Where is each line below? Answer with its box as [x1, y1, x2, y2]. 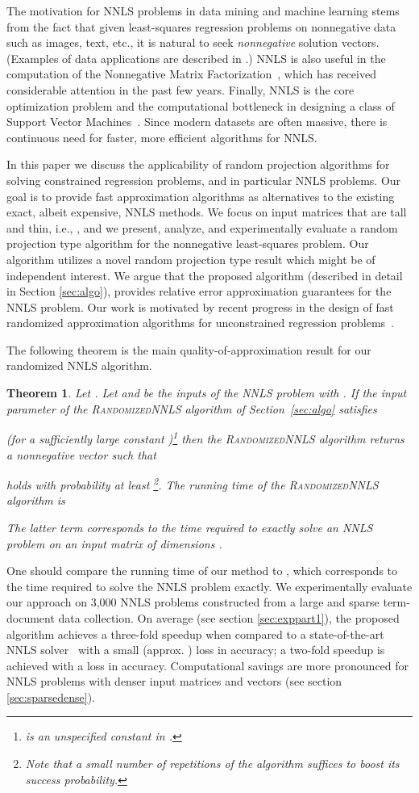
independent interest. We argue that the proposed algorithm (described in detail [6, 266, 403, 283]
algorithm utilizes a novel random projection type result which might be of [6, 250, 375, 267]
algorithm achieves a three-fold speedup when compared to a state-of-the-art [6, 625, 384, 642]
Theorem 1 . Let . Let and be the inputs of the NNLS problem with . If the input [6, 384, 407, 401]
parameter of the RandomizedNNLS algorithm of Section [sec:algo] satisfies [6, 400, 377, 417]
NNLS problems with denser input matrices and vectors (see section [6, 673, 342, 690]
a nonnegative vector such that [6, 446, 156, 463]
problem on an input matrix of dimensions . [6, 535, 222, 552]
